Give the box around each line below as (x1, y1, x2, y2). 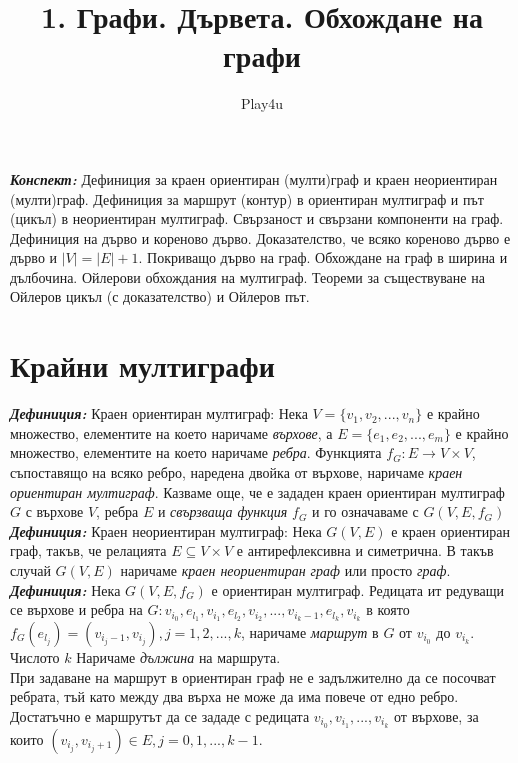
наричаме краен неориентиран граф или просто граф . (120, 559, 451, 580)
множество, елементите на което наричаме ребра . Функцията (10, 442, 382, 463)
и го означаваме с (312, 501, 419, 522)
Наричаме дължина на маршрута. (76, 646, 281, 667)
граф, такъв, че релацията (10, 540, 167, 561)
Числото (10, 646, 60, 667)
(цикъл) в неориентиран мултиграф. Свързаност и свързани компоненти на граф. (10, 208, 504, 229)
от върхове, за (394, 705, 479, 726)
